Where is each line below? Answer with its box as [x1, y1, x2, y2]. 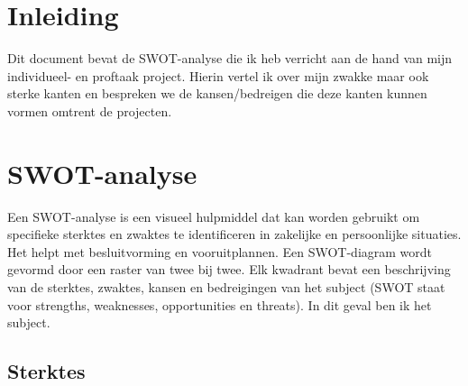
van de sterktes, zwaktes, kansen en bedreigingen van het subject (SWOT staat [7, 278, 445, 296]
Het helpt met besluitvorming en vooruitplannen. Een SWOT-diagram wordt [7, 242, 433, 261]
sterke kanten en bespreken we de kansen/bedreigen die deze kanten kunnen [7, 84, 427, 103]
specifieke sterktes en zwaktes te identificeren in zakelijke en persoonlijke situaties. [7, 225, 462, 244]
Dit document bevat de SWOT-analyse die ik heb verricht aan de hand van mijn [7, 49, 453, 68]
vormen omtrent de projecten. [7, 101, 172, 120]
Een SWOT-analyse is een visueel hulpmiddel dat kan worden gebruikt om [7, 207, 420, 225]
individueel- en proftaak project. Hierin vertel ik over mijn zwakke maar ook [7, 66, 429, 85]
